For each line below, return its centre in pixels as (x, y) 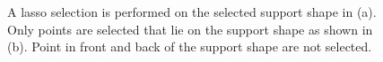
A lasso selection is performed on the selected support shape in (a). (192, 12)
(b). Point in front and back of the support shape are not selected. (190, 46)
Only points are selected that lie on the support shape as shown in (190, 29)
